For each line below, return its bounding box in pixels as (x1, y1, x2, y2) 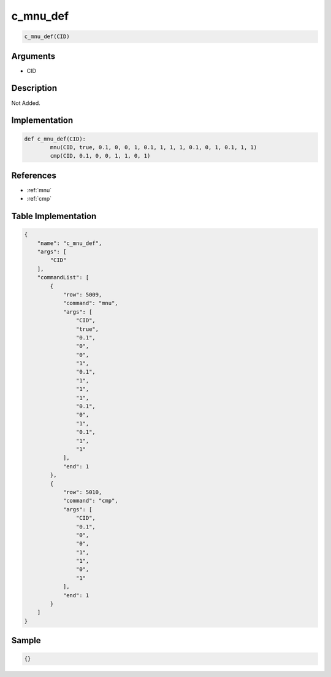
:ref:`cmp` (26, 195, 52, 203)
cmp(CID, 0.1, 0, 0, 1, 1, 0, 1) (50, 152, 151, 160)
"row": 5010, (63, 489, 102, 495)
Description (11, 83, 58, 93)
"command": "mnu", (63, 300, 119, 307)
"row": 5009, (63, 291, 102, 298)
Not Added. (11, 99, 41, 107)
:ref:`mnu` (26, 186, 52, 193)
